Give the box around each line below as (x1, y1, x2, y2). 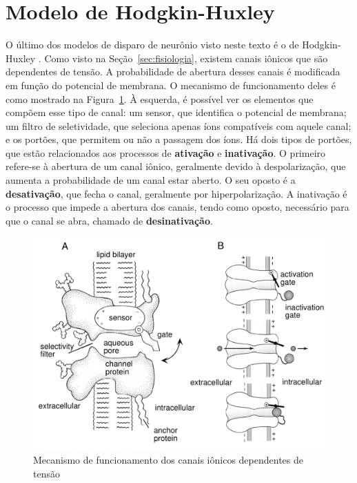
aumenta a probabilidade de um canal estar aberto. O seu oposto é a (6, 173, 296, 187)
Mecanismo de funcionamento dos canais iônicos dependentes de (33, 453, 303, 467)
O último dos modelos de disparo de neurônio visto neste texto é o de (6, 37, 299, 52)
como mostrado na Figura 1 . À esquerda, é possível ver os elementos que (6, 91, 314, 106)
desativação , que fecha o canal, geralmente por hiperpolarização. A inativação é (6, 186, 347, 200)
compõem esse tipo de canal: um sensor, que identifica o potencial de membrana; (6, 105, 347, 120)
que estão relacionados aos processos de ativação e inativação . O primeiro (6, 145, 326, 160)
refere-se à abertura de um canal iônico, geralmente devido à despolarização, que (6, 159, 346, 173)
